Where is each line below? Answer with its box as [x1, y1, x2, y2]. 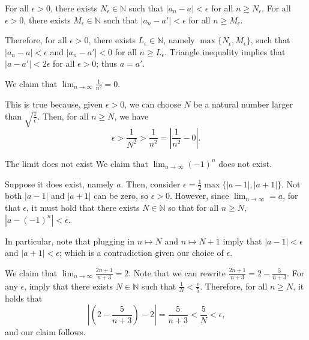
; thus [96, 57, 118, 70]
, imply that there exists [24, 279, 113, 292]
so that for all [168, 201, 219, 213]
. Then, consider [121, 177, 181, 190]
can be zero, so [94, 189, 148, 202]
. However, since [169, 189, 229, 202]
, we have [114, 109, 149, 122]
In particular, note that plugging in [5, 234, 134, 247]
